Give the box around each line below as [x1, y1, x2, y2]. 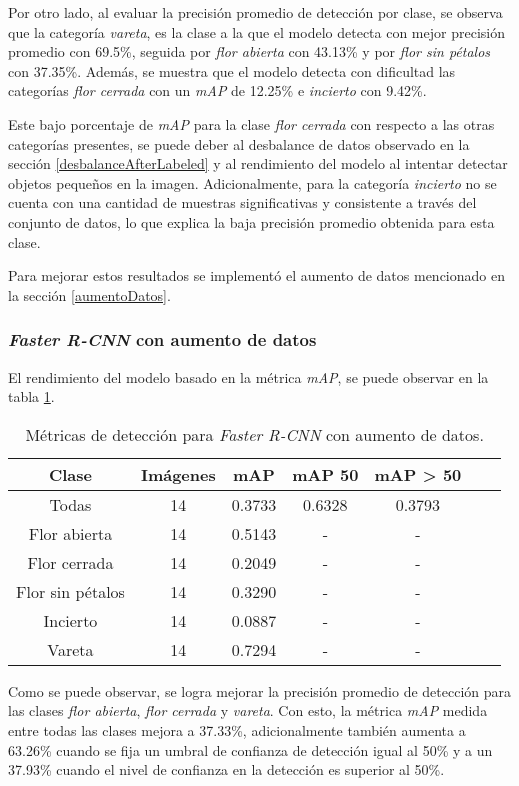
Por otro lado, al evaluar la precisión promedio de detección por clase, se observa [8, 2, 503, 22]
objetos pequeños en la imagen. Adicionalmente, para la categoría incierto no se [8, 172, 497, 193]
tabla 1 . [8, 386, 55, 407]
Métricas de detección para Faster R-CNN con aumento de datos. [25, 422, 484, 446]
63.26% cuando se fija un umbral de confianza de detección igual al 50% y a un [8, 739, 493, 760]
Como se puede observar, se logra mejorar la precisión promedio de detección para [8, 680, 512, 701]
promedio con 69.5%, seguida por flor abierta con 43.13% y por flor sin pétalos [8, 41, 491, 62]
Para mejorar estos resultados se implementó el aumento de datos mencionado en [8, 265, 505, 286]
